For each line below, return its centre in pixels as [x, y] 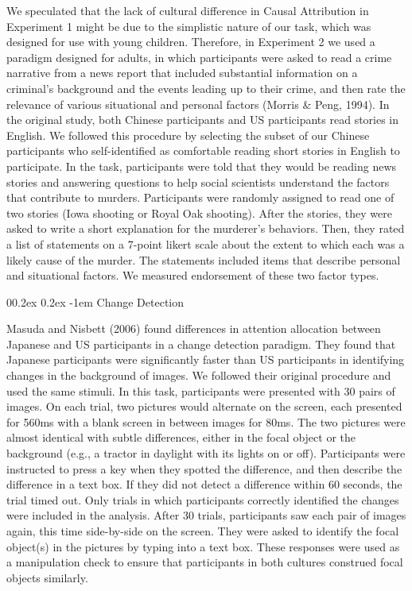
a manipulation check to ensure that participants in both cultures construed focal [205, 562]
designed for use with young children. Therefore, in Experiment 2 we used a [191, 42]
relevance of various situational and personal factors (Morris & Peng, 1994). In [198, 104]
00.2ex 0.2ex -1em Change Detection [95, 301]
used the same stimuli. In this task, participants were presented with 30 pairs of [201, 390]
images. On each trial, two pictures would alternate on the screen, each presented [204, 406]
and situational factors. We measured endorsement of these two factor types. [193, 275]
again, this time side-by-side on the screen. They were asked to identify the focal [203, 531]
